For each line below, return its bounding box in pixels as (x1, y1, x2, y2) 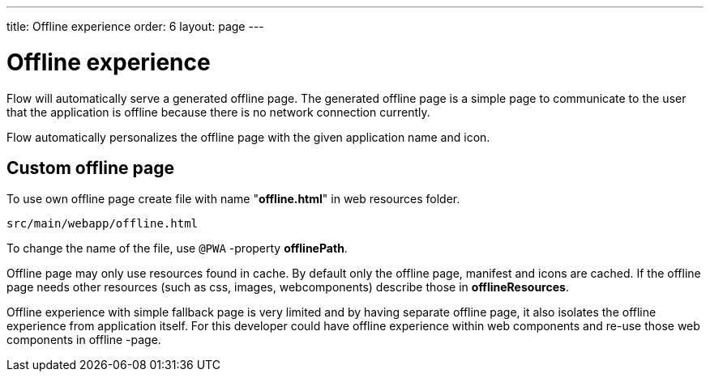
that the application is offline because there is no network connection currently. (6, 104, 430, 119)
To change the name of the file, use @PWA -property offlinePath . (6, 241, 348, 256)
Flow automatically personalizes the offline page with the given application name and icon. (6, 130, 490, 144)
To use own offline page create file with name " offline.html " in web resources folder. (6, 192, 460, 206)
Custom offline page (6, 157, 174, 178)
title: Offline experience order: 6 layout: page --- (6, 19, 264, 33)
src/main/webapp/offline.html (6, 217, 199, 231)
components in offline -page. (6, 333, 161, 347)
